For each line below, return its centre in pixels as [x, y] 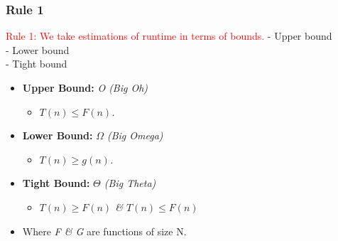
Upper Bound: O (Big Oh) [85, 87]
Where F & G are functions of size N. [104, 231]
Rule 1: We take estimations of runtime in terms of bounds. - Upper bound [169, 36]
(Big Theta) [130, 183]
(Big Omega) [135, 135]
